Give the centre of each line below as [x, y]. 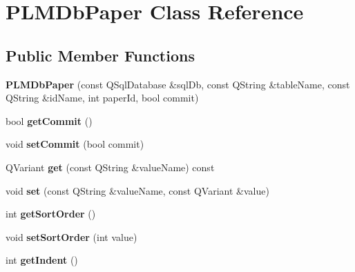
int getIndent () [42, 260]
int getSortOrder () [51, 214]
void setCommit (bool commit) [75, 144]
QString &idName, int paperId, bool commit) [102, 98]
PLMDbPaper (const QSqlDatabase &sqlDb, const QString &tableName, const [178, 84]
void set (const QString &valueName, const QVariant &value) [137, 190]
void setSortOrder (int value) [71, 236]
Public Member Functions [100, 55]
